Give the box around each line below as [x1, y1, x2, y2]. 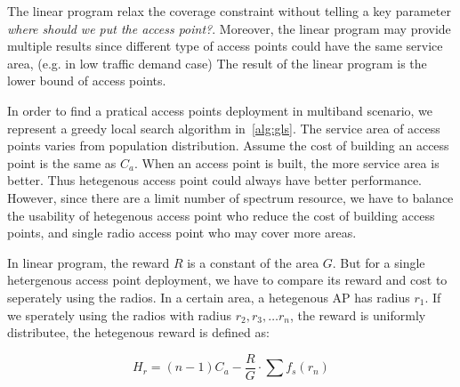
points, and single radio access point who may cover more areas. [7, 223, 357, 242]
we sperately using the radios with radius [7, 305, 232, 324]
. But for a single [332, 253, 425, 271]
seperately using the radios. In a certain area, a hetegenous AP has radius [7, 287, 410, 306]
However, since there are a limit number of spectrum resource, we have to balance [7, 188, 454, 206]
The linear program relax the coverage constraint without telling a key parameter [7, 2, 451, 20]
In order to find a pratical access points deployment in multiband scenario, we [7, 101, 433, 119]
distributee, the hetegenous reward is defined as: [7, 323, 270, 342]
